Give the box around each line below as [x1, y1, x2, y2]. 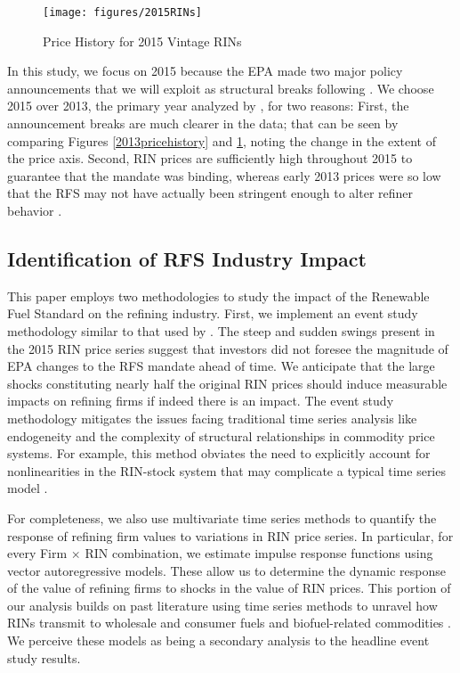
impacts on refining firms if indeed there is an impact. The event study [7, 391, 394, 410]
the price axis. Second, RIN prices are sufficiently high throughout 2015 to [7, 149, 413, 168]
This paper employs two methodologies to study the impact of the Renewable [7, 286, 430, 305]
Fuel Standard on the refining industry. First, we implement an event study [7, 304, 418, 323]
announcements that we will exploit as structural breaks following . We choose [7, 78, 434, 97]
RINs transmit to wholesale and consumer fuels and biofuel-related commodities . [7, 613, 451, 632]
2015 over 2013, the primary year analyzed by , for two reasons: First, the [7, 96, 409, 115]
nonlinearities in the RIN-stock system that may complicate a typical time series [7, 461, 446, 480]
